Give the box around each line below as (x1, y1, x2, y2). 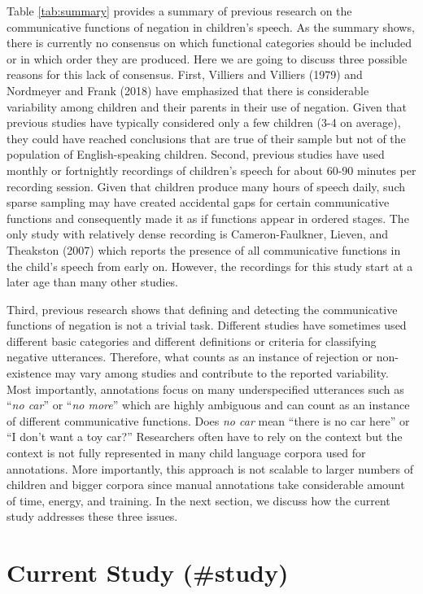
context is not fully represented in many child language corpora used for (7, 444, 366, 461)
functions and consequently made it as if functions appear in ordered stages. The (7, 209, 409, 226)
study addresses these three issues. (7, 508, 178, 525)
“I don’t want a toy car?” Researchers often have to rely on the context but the (7, 428, 403, 445)
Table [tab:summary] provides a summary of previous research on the (7, 2, 352, 19)
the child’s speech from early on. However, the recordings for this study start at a (7, 257, 413, 274)
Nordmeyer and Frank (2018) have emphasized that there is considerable (7, 81, 369, 98)
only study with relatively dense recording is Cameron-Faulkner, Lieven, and (7, 225, 389, 242)
